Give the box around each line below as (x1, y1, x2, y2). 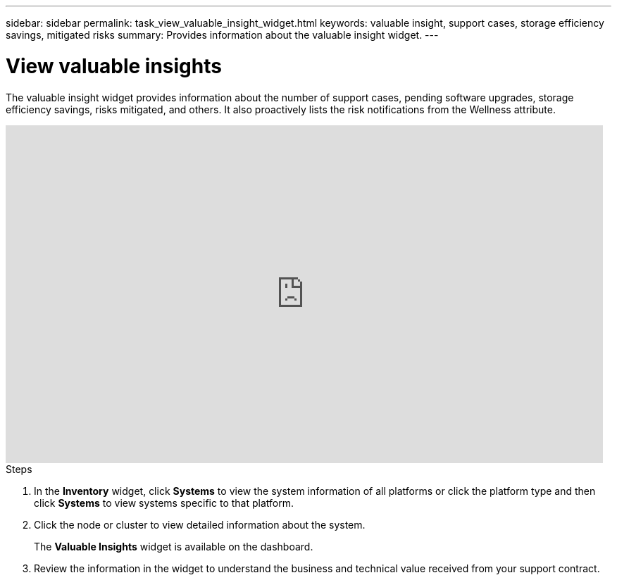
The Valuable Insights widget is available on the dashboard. (34, 540, 313, 553)
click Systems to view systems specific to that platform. (34, 496, 294, 509)
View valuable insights (6, 53, 222, 78)
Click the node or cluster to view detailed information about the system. (34, 518, 366, 531)
